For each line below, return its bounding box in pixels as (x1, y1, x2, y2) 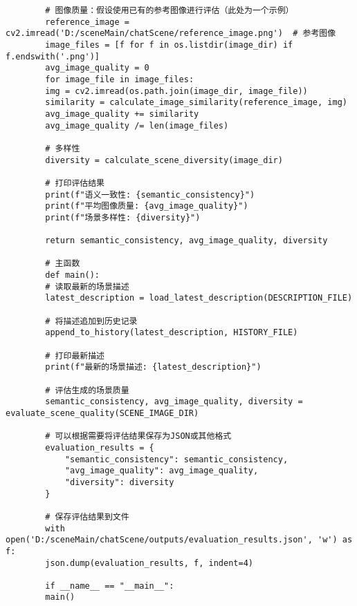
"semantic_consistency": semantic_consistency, (64, 454, 289, 464)
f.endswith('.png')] (6, 51, 100, 61)
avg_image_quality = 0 (45, 63, 149, 73)
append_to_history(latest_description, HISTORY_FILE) (45, 328, 298, 338)
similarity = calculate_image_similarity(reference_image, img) (45, 97, 347, 108)
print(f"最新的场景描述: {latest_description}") (45, 362, 262, 372)
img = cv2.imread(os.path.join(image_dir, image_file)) (45, 86, 308, 96)
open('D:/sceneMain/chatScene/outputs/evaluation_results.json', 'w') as (6, 535, 353, 545)
